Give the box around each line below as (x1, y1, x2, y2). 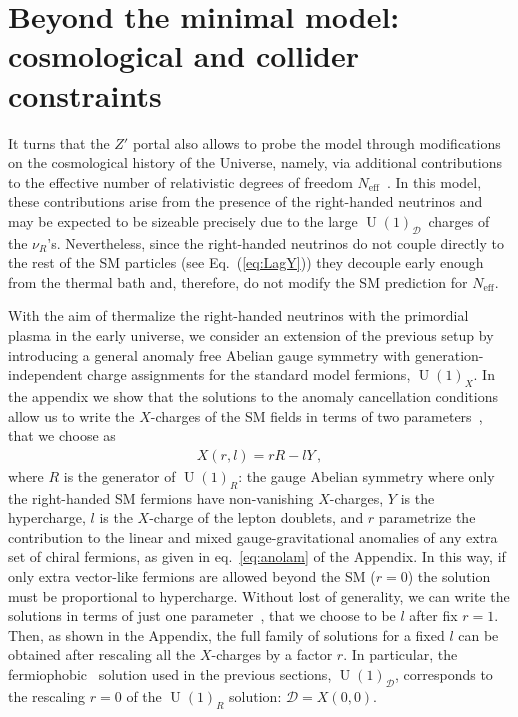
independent (8, 364, 83, 385)
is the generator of (63, 465, 176, 486)
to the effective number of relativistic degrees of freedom (8, 171, 353, 192)
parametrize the (378, 507, 476, 528)
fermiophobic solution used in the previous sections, (8, 663, 332, 684)
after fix (409, 605, 458, 626)
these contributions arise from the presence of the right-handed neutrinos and (8, 191, 483, 212)
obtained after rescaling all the (8, 644, 196, 665)
